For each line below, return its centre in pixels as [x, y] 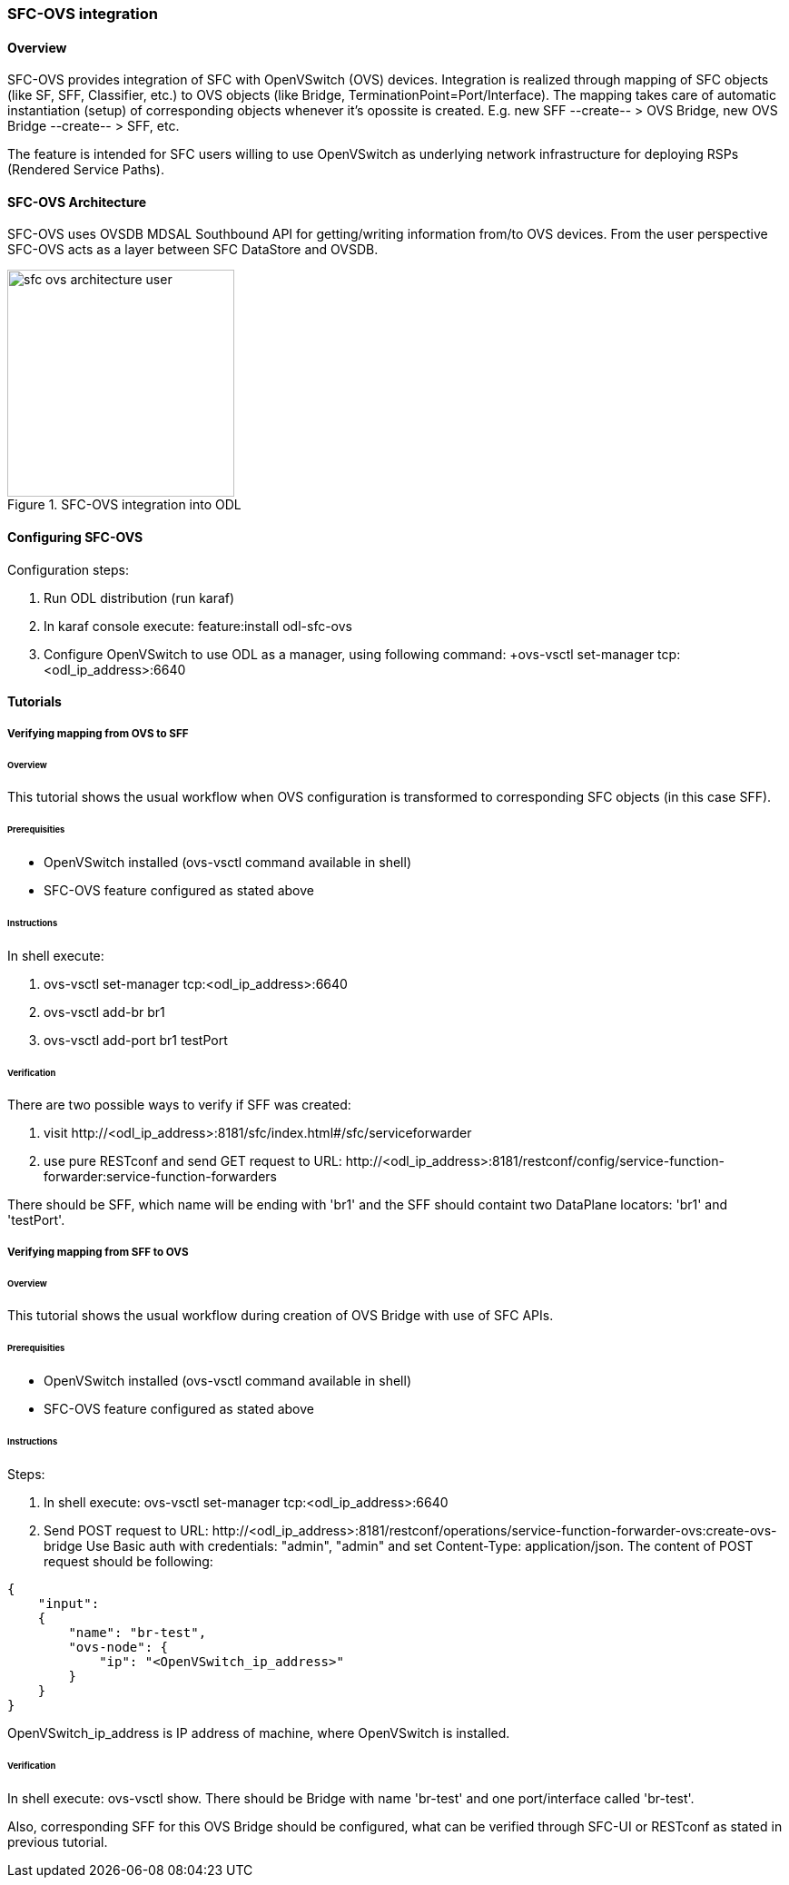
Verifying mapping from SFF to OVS [98, 1252]
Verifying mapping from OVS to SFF [98, 733]
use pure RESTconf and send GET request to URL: [193, 1161]
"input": [69, 1603]
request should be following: [128, 1561]
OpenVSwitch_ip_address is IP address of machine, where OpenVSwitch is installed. [259, 1732]
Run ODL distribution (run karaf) [139, 597]
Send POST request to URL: [126, 1530]
